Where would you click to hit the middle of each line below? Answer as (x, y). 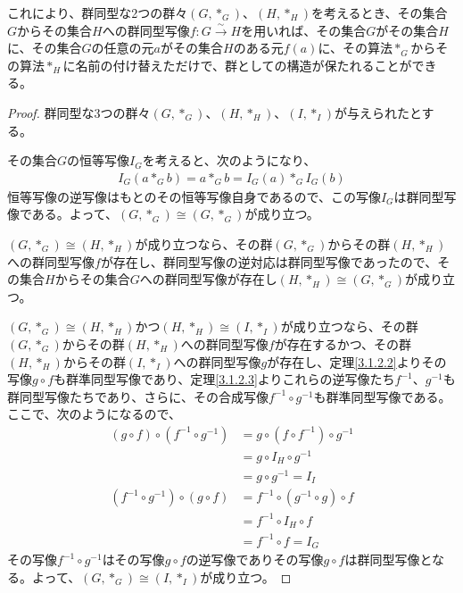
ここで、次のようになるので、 (94, 414)
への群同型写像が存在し (208, 279)
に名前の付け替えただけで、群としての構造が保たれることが (237, 65)
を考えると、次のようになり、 (229, 160)
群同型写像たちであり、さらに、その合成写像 (138, 396)
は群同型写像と (389, 560)
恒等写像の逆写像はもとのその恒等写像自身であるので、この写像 (194, 196)
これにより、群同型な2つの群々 (98, 13)
